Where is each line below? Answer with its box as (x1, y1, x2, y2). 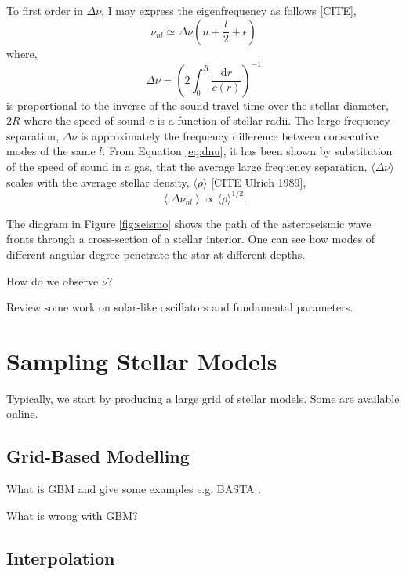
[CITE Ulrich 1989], (211, 173, 306, 190)
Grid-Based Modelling (6, 444, 190, 468)
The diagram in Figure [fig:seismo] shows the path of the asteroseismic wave (6, 215, 372, 231)
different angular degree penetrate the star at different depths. (6, 245, 306, 262)
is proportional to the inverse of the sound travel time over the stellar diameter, (6, 96, 389, 113)
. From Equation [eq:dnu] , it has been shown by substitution (102, 143, 393, 159)
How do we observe (6, 272, 99, 289)
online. (6, 405, 38, 422)
